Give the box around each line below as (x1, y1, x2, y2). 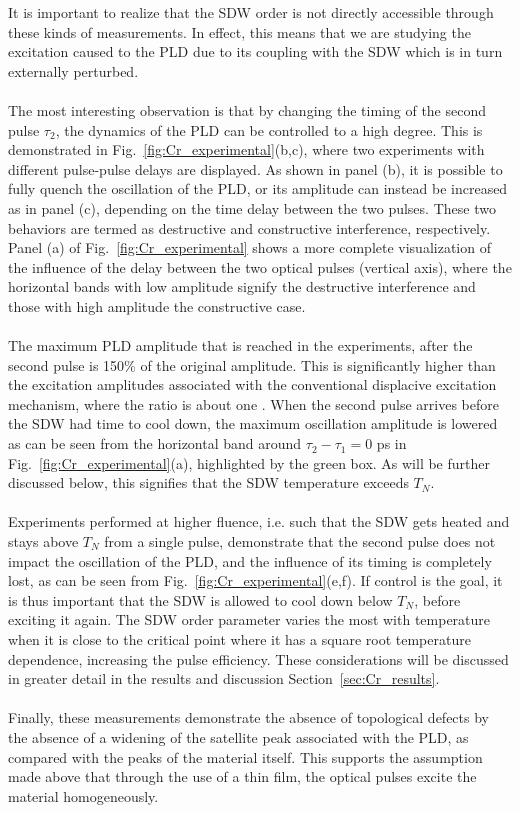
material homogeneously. (8, 785, 159, 806)
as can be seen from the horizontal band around (8, 433, 302, 454)
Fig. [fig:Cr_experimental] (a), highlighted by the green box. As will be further (8, 452, 490, 473)
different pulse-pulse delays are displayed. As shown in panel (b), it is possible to (8, 158, 503, 179)
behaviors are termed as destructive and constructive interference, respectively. (8, 217, 491, 238)
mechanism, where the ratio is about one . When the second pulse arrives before (8, 393, 499, 414)
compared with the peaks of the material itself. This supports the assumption (8, 746, 483, 767)
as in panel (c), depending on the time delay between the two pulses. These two (8, 197, 496, 218)
